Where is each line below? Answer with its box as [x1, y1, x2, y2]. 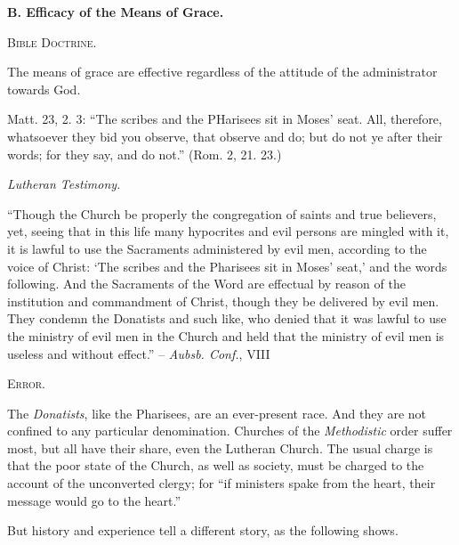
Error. [7, 374, 46, 393]
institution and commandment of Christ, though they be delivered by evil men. [7, 291, 439, 310]
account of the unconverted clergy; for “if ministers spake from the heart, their [7, 474, 436, 492]
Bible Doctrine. [7, 32, 97, 51]
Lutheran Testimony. [7, 175, 121, 193]
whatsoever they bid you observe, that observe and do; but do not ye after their [7, 126, 443, 145]
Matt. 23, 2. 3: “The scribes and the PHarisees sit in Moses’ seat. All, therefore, [7, 110, 442, 128]
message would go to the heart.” [7, 491, 181, 509]
